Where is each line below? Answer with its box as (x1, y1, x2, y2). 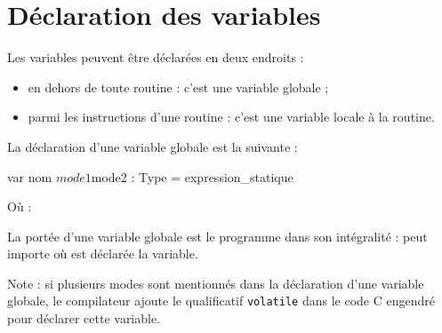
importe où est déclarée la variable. (7, 244, 198, 263)
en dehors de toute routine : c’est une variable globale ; (28, 77, 329, 96)
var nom (7, 167, 52, 186)
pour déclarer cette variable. (7, 309, 161, 328)
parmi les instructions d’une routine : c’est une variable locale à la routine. (28, 107, 435, 126)
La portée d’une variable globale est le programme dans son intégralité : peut (7, 226, 428, 245)
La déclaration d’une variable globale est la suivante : (7, 137, 298, 155)
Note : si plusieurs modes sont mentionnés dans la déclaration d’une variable (7, 274, 424, 292)
